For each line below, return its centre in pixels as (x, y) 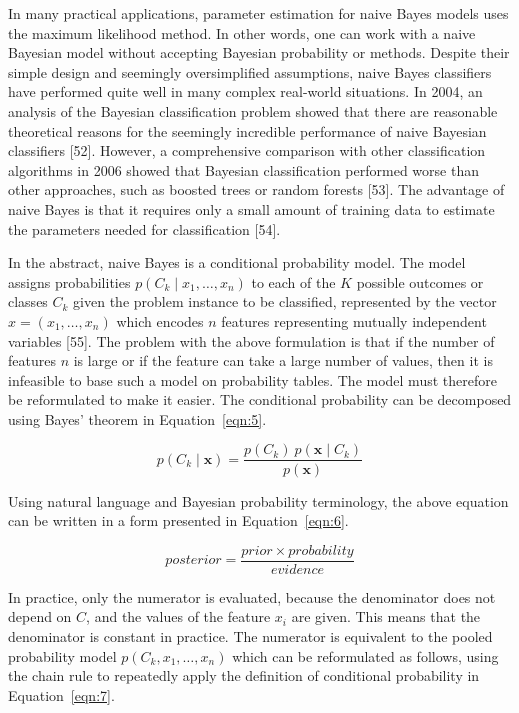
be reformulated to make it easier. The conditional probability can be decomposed (260, 399)
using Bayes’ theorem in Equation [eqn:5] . (137, 418)
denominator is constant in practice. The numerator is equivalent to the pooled (250, 635)
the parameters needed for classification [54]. (144, 228)
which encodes (160, 320)
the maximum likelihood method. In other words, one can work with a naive (242, 32)
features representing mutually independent (354, 320)
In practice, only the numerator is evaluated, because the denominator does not (252, 596)
